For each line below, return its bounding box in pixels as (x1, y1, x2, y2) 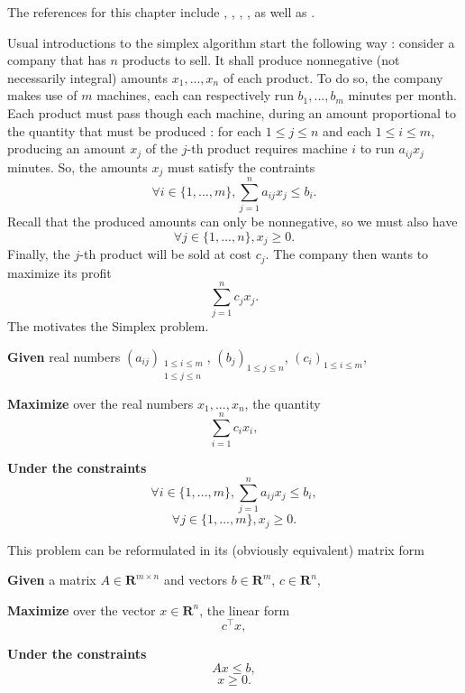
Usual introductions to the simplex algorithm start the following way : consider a (7, 32, 455, 51)
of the (145, 139, 178, 158)
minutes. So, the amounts (7, 157, 148, 176)
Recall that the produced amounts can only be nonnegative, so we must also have (7, 212, 458, 231)
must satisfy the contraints (167, 157, 315, 176)
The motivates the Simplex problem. (7, 317, 209, 336)
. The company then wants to (265, 245, 429, 263)
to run (360, 139, 395, 158)
